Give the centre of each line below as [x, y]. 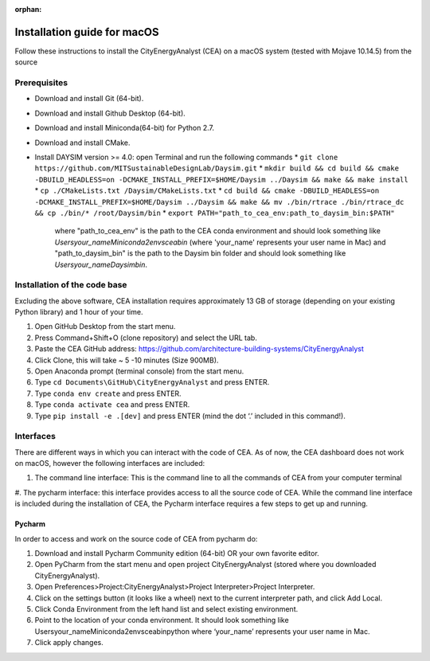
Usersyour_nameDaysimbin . [101, 264]
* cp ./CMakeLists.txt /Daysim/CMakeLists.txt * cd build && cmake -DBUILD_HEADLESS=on [207, 190]
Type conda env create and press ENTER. [108, 393]
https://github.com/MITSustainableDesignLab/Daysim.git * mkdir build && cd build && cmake [217, 168]
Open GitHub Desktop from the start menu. [105, 327]
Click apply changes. [69, 643]
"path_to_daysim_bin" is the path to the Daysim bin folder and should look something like [200, 253]
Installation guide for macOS [87, 32]
